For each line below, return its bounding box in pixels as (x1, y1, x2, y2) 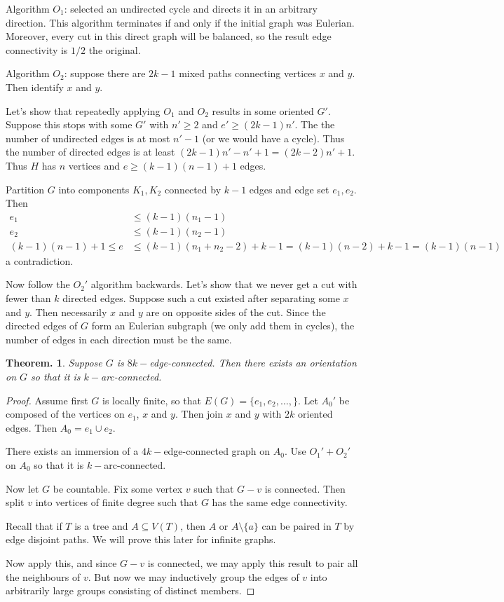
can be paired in (261, 518, 332, 533)
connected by (164, 182, 222, 196)
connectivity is (6, 42, 68, 57)
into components (58, 182, 130, 196)
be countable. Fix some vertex (53, 481, 183, 495)
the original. (88, 42, 141, 57)
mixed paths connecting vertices (179, 66, 316, 81)
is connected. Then (264, 481, 346, 495)
